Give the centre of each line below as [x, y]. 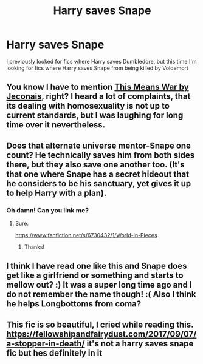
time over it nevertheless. [56, 125]
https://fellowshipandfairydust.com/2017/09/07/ [101, 334]
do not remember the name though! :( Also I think [101, 295]
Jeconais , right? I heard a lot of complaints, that [98, 97]
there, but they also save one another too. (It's [96, 164]
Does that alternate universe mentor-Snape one [99, 145]
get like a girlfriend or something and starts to [95, 276]
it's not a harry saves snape [140, 343]
